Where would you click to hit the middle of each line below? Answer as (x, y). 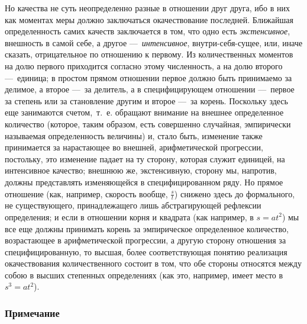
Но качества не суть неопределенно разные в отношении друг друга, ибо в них (147, 8)
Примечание (32, 313)
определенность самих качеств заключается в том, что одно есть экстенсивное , (148, 31)
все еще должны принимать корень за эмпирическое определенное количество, (147, 228)
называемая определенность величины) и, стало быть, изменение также (134, 135)
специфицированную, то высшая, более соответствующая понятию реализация (146, 251)
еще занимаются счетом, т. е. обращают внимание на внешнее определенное (144, 112)
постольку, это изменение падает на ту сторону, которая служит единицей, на (145, 158)
